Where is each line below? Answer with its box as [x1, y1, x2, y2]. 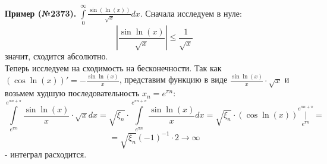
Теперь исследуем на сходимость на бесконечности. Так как [5, 61, 222, 74]
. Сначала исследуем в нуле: [140, 7, 242, 19]
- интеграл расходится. [5, 148, 87, 160]
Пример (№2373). [5, 7, 77, 19]
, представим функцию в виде [119, 73, 228, 86]
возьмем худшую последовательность [5, 87, 140, 99]
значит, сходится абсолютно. [5, 50, 108, 62]
